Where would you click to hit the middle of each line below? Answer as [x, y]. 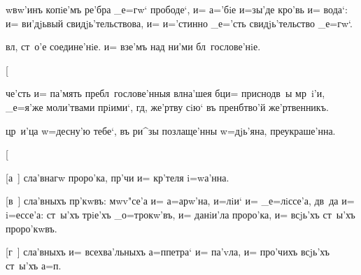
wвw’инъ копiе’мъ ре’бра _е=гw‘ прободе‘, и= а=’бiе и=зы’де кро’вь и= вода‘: [177, 9]
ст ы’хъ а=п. [34, 265]
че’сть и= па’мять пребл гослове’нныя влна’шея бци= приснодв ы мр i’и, [165, 93]
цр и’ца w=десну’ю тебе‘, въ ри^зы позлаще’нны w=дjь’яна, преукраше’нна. [171, 130]
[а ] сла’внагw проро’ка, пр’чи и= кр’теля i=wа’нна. [118, 177]
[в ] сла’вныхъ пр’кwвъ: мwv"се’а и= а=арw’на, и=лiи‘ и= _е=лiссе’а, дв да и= [180, 201]
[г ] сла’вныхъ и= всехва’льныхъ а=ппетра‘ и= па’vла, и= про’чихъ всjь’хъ [168, 252]
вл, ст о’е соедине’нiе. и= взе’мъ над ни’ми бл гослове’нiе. [133, 46]
